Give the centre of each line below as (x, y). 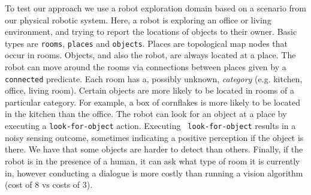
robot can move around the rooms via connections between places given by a (146, 67)
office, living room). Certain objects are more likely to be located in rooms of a (150, 90)
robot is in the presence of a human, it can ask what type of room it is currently (153, 160)
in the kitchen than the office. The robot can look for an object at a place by (146, 114)
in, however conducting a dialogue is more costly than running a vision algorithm (154, 172)
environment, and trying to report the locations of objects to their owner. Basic (151, 31)
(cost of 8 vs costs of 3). (49, 184)
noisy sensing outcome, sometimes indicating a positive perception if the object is (154, 137)
